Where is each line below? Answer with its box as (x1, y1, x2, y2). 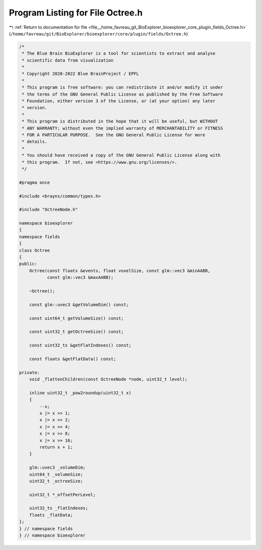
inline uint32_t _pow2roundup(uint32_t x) (29, 390, 131, 395)
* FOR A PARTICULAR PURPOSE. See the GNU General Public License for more (22, 132, 205, 138)
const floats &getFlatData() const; (29, 356, 116, 361)
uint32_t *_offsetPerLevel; (29, 492, 96, 497)
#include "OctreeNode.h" (19, 207, 78, 212)
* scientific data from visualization (22, 57, 114, 63)
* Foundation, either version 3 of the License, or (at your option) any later (22, 98, 216, 104)
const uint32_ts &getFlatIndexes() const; (29, 342, 131, 348)
